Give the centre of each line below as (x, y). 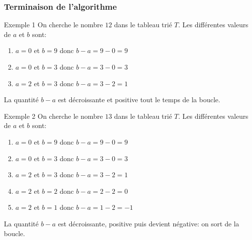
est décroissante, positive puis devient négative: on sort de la (148, 223)
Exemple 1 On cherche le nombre (53, 25)
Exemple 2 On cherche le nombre (53, 116)
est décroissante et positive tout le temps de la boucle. (139, 100)
